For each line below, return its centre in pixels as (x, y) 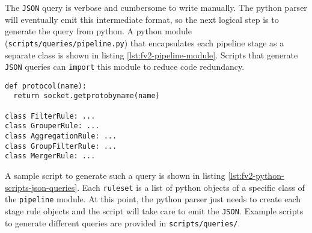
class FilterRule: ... (50, 116)
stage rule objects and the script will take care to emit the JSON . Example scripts (154, 210)
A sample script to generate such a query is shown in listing (115, 175)
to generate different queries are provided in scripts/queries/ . (123, 222)
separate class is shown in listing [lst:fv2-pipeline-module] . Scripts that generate (151, 54)
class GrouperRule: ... (52, 126)
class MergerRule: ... (50, 156)
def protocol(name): (46, 86)
